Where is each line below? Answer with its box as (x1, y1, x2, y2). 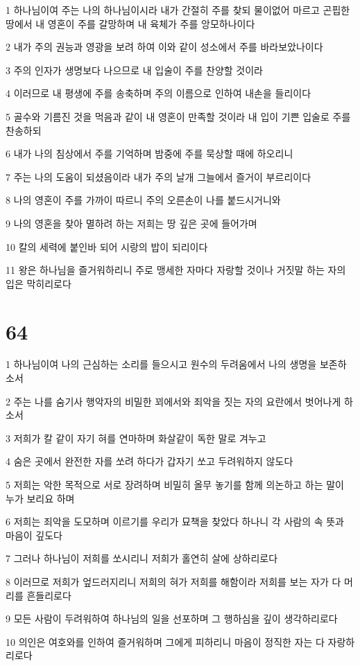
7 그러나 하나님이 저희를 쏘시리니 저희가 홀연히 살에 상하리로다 (6, 551, 278, 566)
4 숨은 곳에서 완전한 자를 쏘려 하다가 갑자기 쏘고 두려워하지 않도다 (6, 454, 293, 468)
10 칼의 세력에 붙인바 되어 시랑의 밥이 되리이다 (6, 239, 208, 254)
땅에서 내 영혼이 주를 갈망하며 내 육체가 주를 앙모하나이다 (6, 16, 255, 30)
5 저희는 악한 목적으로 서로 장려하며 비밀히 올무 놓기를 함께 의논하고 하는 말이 (6, 477, 344, 491)
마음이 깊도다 (6, 527, 62, 542)
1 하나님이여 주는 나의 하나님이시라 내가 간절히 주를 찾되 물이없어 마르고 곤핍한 (6, 3, 350, 17)
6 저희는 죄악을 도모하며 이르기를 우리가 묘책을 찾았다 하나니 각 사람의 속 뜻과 (6, 514, 344, 529)
